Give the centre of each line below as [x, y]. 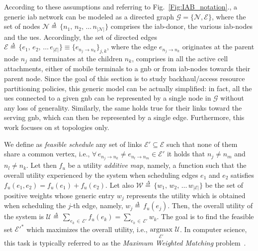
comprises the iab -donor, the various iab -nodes [181, 26]
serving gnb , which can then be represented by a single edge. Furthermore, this [124, 117]
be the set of [224, 185]
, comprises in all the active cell [180, 59]
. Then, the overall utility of [210, 205]
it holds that [186, 154]
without [232, 98]
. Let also [120, 185]
